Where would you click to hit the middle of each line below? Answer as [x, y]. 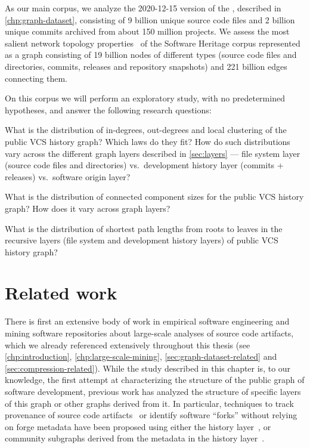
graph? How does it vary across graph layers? [88, 208]
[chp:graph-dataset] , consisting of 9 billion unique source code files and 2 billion [150, 19]
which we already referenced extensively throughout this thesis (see [128, 345]
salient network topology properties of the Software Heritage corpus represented [153, 43]
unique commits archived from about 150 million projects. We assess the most [147, 31]
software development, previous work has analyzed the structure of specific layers [153, 391]
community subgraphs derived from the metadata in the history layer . [135, 438]
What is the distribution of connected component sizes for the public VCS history [154, 197]
